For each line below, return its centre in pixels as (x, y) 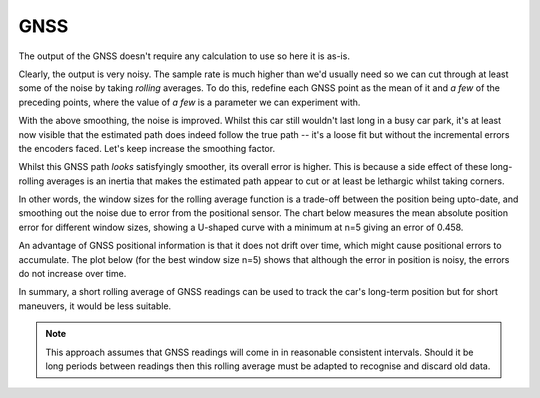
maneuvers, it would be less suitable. (95, 306)
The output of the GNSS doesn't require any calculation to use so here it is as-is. (184, 56)
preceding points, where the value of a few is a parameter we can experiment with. (189, 102)
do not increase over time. (72, 274)
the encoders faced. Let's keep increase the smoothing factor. (146, 148)
